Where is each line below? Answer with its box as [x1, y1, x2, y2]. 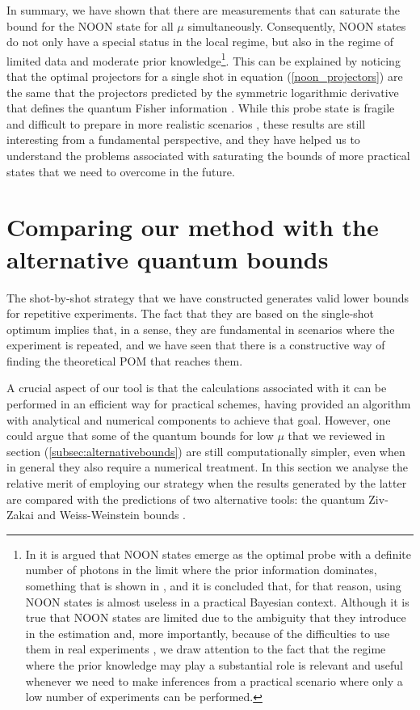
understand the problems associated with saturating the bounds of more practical [6, 147, 410, 163]
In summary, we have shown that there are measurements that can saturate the [6, 2, 401, 18]
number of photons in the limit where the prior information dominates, [25, 561, 377, 578]
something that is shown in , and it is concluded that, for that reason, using [25, 577, 401, 594]
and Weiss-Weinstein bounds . [37, 506, 187, 523]
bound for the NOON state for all [6, 17, 174, 34]
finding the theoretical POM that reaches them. [6, 352, 243, 369]
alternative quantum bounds [6, 242, 329, 275]
